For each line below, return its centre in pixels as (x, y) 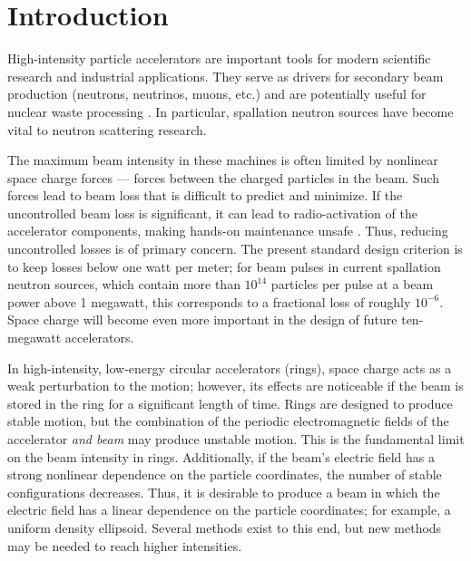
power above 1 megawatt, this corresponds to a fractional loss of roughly (209, 301)
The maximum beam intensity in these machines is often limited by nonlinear (223, 160)
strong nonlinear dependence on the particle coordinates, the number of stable (225, 474)
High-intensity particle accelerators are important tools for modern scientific (219, 58)
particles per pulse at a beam (352, 284)
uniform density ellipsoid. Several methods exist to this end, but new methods (225, 527)
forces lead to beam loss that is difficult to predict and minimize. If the (205, 195)
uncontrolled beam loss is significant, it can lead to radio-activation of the (212, 213)
